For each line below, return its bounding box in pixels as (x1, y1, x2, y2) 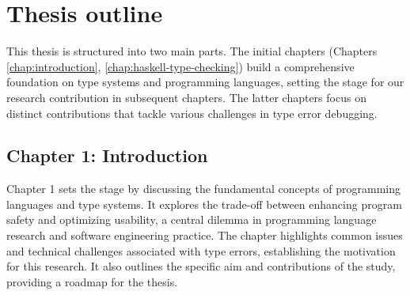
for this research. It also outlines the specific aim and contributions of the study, (6, 258, 396, 274)
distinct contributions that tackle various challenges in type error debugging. (6, 104, 378, 121)
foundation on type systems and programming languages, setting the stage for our (6, 74, 404, 90)
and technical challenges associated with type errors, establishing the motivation (6, 242, 396, 259)
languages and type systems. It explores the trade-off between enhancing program (6, 195, 402, 212)
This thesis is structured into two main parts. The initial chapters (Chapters (6, 43, 378, 59)
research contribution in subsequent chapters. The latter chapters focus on (6, 89, 366, 105)
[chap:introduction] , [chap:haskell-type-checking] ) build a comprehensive (6, 58, 355, 74)
